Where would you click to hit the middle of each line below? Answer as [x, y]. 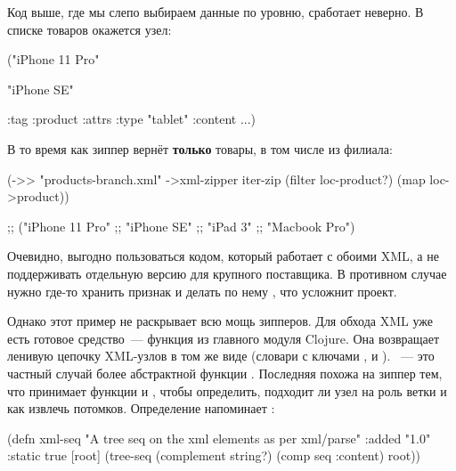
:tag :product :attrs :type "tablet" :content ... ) [132, 119]
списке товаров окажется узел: [90, 29]
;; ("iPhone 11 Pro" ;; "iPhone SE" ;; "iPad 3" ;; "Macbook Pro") [181, 226]
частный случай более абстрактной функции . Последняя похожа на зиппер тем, [225, 373]
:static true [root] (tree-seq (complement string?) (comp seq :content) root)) [214, 455]
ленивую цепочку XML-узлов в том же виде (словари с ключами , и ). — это [221, 356]
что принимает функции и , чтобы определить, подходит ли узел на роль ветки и [227, 390]
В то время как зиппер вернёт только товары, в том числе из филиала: [200, 148]
